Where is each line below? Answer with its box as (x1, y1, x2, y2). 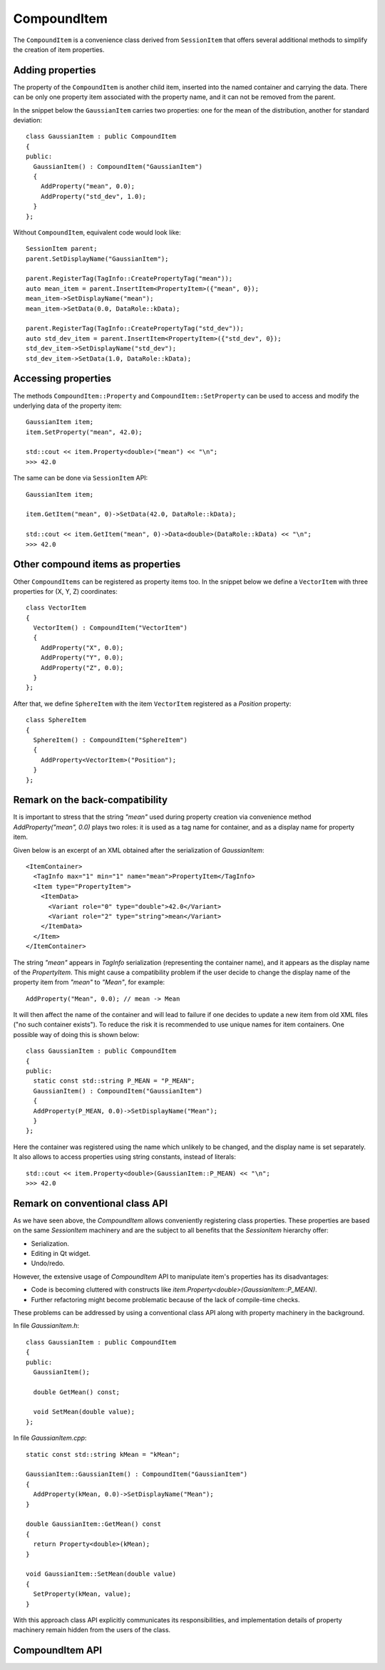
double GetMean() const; (33, 1388, 120, 1396)
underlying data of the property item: (13, 401, 122, 410)
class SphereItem (26, 716, 86, 724)
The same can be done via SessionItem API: (13, 474, 148, 483)
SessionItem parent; (26, 244, 98, 253)
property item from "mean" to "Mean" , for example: (13, 978, 165, 986)
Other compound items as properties (13, 558, 181, 570)
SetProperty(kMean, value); (33, 1590, 132, 1598)
